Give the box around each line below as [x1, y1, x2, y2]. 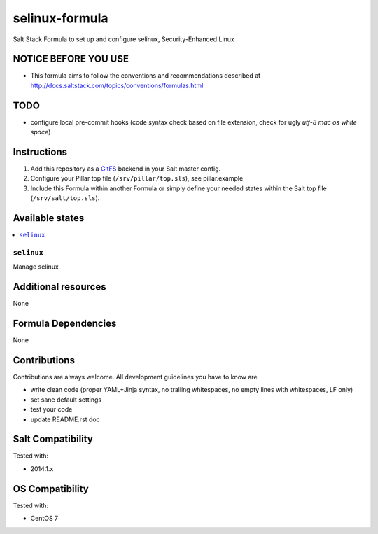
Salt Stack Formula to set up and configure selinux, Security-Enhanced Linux [13, 35, 234, 43]
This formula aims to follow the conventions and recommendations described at [30, 71, 261, 80]
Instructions [13, 146, 68, 157]
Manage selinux [13, 262, 59, 271]
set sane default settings [30, 395, 101, 404]
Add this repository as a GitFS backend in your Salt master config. [30, 164, 221, 173]
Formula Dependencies [13, 317, 117, 329]
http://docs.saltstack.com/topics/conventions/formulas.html [30, 81, 204, 90]
